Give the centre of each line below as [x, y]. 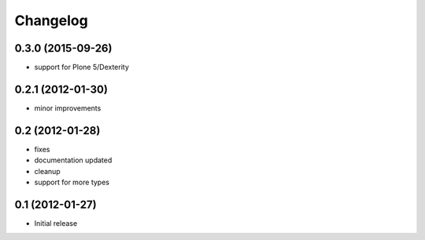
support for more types [72, 182]
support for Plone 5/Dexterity [82, 67]
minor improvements [68, 108]
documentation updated [73, 160]
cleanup [47, 171]
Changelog [51, 20]
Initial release [56, 223]
